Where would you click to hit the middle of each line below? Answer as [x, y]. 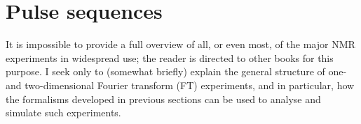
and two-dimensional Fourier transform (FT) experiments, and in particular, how [180, 85]
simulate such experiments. [63, 113]
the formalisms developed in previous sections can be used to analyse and [163, 99]
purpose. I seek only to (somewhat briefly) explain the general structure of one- [176, 71]
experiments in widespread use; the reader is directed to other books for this [170, 57]
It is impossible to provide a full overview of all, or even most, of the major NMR [180, 44]
